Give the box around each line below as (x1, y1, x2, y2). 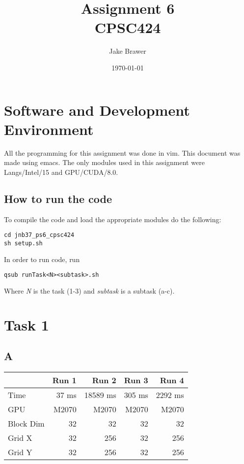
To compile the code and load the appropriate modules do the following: (4, 214, 221, 224)
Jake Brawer (109, 46, 146, 56)
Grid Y (8, 446, 32, 458)
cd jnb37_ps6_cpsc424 (4, 232, 75, 239)
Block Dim (8, 417, 45, 429)
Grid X (8, 431, 32, 443)
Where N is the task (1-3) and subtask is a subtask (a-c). (4, 285, 175, 296)
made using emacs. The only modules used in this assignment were (4, 157, 205, 167)
